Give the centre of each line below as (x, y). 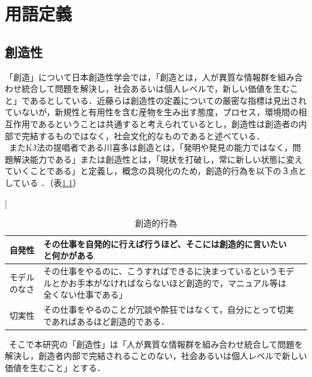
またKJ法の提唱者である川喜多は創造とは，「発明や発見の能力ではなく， (151, 147)
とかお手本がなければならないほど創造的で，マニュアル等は (169, 282)
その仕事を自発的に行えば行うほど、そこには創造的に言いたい (165, 243)
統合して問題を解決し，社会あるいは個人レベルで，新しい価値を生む (156, 89)
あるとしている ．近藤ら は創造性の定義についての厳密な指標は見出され (168, 100)
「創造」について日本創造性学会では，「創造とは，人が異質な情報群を (141, 77)
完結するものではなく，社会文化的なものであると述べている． (143, 135)
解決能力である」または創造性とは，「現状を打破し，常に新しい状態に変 (154, 159)
